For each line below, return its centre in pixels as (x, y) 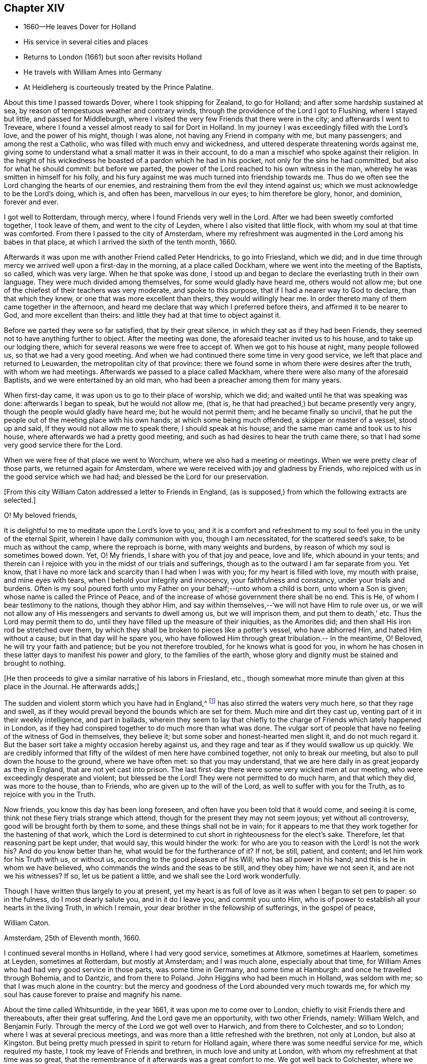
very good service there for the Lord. (63, 445)
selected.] (20, 500)
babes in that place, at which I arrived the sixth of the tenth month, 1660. (121, 242)
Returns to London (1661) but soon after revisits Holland (113, 57)
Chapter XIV (34, 8)
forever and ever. (31, 202)
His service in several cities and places (86, 42)
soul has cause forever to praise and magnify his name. (93, 995)
